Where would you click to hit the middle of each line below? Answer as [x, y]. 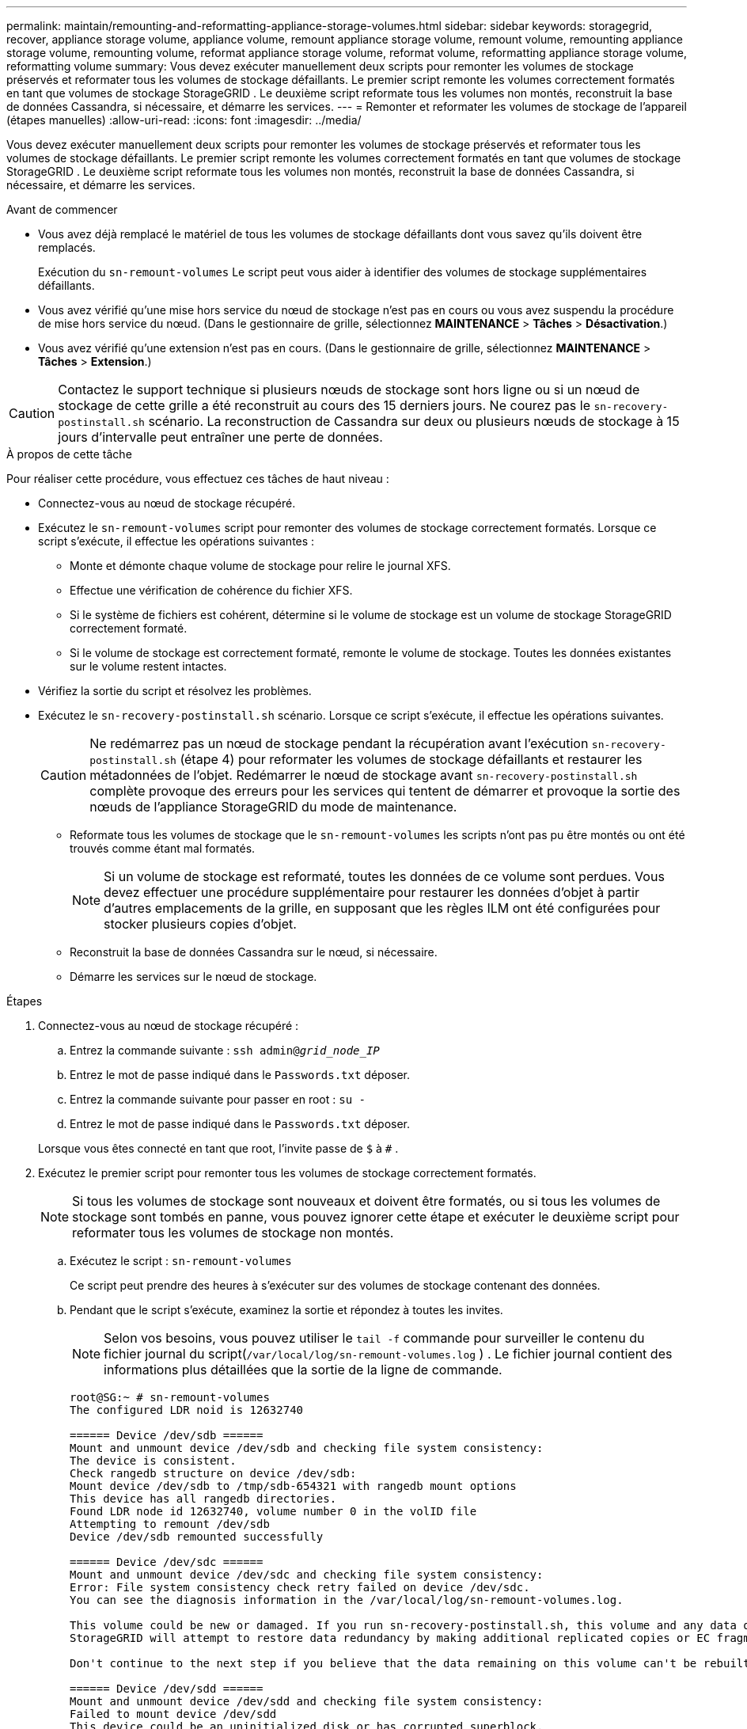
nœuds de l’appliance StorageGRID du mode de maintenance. [273, 807]
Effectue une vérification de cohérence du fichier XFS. [211, 590]
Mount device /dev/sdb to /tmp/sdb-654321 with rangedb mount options [293, 1486]
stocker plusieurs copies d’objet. [200, 924]
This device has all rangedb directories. [203, 1499]
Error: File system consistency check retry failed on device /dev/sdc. [300, 1587]
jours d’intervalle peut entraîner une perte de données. [220, 437]
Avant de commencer [62, 209]
